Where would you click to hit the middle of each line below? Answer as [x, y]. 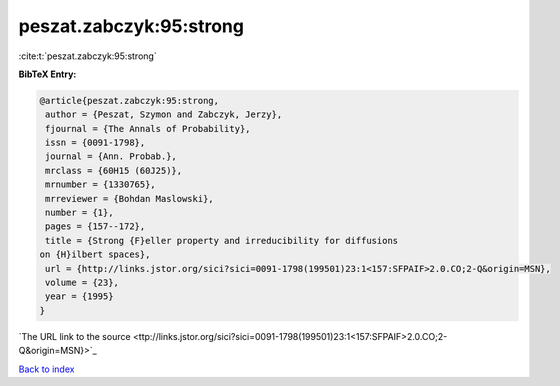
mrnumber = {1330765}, [101, 184]
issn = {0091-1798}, [95, 143]
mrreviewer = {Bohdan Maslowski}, [129, 198]
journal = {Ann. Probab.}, [111, 156]
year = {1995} [79, 296]
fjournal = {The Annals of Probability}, [148, 128]
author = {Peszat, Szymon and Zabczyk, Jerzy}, [164, 114]
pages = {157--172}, [95, 226]
